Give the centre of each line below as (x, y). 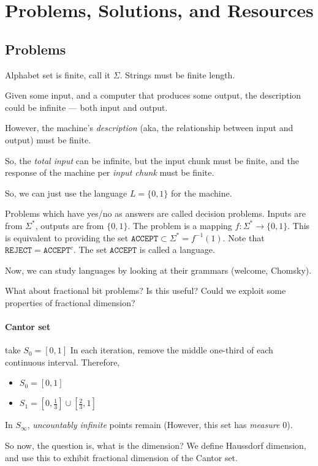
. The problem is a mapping (180, 225)
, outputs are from (70, 225)
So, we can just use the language (66, 193)
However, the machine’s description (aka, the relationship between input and (149, 128)
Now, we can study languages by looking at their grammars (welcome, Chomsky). (158, 270)
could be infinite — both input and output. (86, 107)
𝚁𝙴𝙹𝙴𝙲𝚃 (19, 251)
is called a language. (177, 250)
